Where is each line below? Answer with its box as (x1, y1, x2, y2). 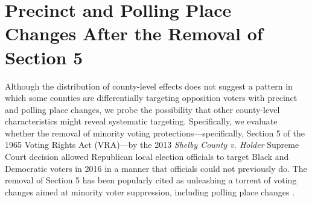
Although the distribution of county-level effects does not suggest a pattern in (5, 79, 293, 92)
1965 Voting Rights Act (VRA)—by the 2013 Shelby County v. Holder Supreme (5, 138, 299, 151)
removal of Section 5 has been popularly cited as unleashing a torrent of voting (5, 174, 297, 186)
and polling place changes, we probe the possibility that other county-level (5, 103, 280, 115)
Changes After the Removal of (5, 21, 263, 46)
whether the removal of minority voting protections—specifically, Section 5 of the (5, 126, 305, 139)
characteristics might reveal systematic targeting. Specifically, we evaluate (5, 115, 278, 127)
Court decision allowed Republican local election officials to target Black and (5, 150, 289, 163)
